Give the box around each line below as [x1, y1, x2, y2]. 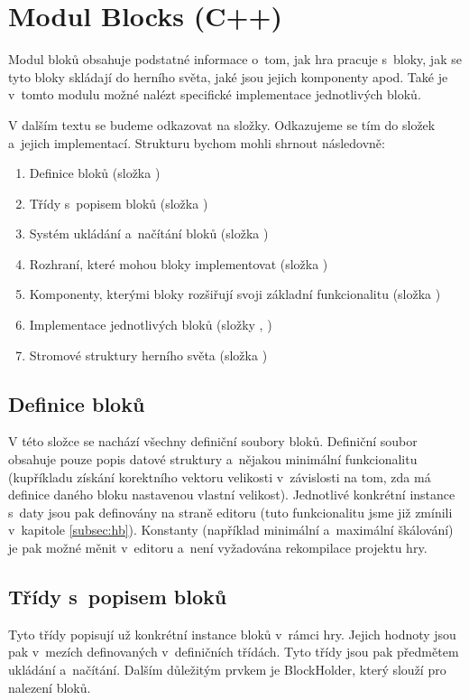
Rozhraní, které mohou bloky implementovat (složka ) [29, 254, 328, 273]
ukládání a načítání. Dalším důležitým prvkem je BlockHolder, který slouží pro [8, 660, 446, 678]
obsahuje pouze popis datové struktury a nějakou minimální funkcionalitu [8, 450, 418, 469]
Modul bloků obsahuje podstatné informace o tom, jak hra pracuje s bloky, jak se [8, 50, 462, 69]
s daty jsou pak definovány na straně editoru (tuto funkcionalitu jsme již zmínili [8, 502, 453, 521]
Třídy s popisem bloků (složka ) [29, 193, 208, 212]
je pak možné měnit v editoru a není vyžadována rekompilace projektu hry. [8, 538, 428, 557]
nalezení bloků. [8, 677, 91, 696]
